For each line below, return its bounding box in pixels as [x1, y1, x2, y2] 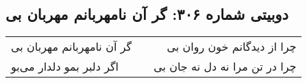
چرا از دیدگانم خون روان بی [167, 38, 297, 55]
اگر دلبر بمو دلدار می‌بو [11, 58, 119, 75]
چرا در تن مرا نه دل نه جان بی [153, 58, 297, 75]
